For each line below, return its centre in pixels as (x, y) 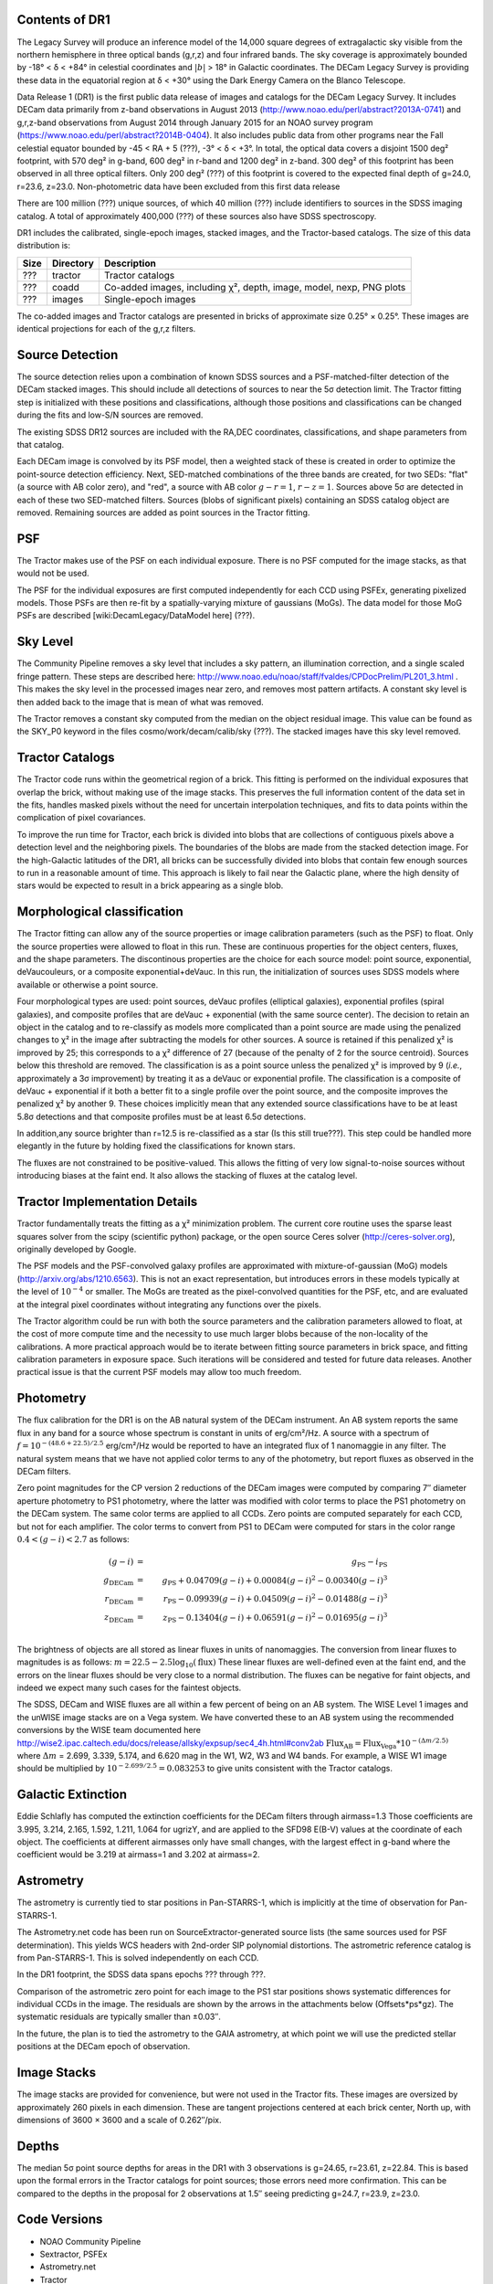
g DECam (119, 1581)
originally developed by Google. (77, 1249)
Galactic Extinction (72, 1795)
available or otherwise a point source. (88, 984)
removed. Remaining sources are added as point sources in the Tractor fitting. (163, 513)
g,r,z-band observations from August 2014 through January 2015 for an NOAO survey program (195, 122)
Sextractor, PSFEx (73, 2254)
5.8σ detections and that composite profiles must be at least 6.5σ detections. (161, 1116)
